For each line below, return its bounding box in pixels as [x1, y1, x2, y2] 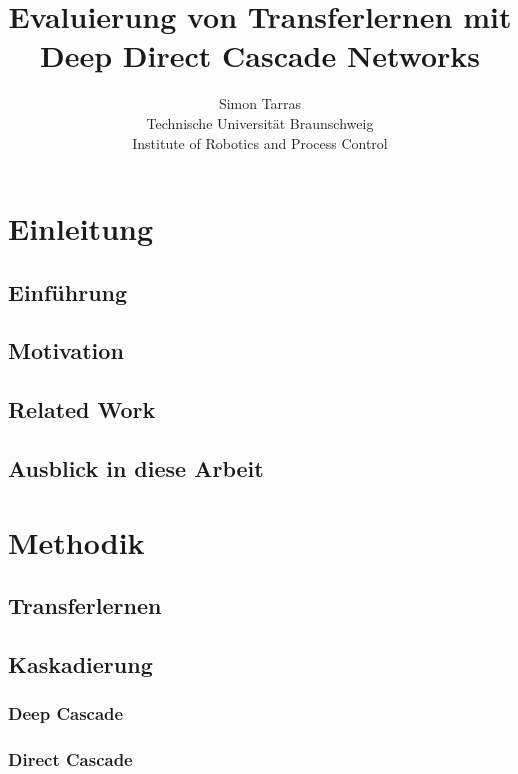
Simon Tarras [218, 93, 302, 114]
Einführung [8, 276, 128, 307]
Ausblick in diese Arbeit [8, 453, 264, 484]
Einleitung [8, 208, 154, 249]
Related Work [8, 394, 156, 425]
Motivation [8, 335, 124, 366]
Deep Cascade [8, 701, 124, 726]
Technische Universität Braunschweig [146, 112, 374, 133]
